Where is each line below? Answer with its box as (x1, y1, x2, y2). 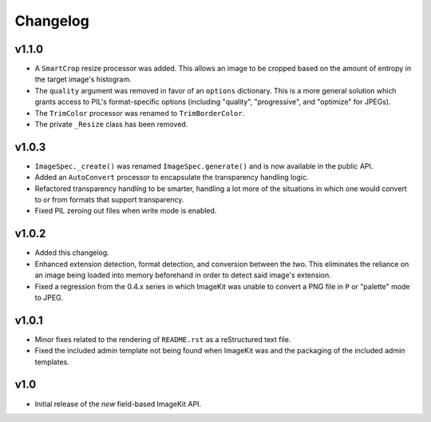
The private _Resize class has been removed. (34, 120, 188, 129)
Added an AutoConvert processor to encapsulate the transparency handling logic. (34, 173, 309, 182)
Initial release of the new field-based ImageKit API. (34, 399, 202, 408)
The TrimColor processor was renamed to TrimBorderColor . (34, 108, 245, 117)
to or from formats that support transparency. (34, 195, 184, 205)
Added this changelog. (34, 248, 109, 257)
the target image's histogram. (34, 74, 132, 84)
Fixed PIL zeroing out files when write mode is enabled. (34, 206, 217, 216)
